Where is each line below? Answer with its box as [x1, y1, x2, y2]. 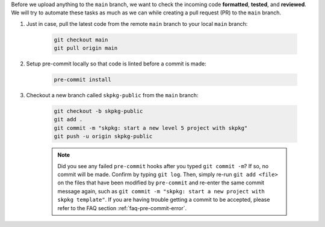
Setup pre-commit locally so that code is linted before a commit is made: [26, 60, 207, 67]
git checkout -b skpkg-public [54, 108, 143, 115]
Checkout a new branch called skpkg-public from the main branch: [26, 92, 199, 99]
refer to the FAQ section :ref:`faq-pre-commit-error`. [57, 204, 187, 211]
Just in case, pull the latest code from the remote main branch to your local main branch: [26, 20, 248, 27]
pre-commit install [54, 76, 111, 83]
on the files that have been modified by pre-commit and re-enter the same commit [57, 179, 265, 186]
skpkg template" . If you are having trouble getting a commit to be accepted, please [57, 196, 270, 204]
